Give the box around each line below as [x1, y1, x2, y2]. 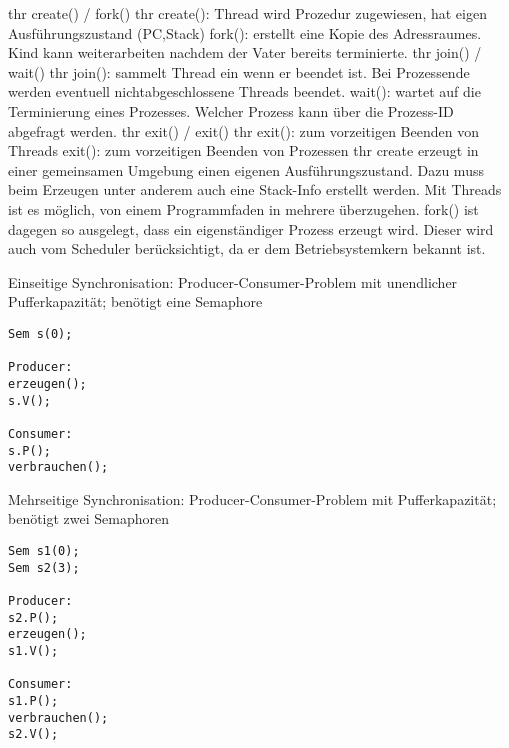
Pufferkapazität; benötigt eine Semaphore [8, 291, 263, 312]
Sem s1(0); [8, 544, 80, 558]
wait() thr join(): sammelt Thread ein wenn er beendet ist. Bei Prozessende [8, 61, 470, 82]
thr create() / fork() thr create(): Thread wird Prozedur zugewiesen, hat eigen [8, 3, 487, 23]
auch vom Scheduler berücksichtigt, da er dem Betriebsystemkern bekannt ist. [8, 238, 486, 259]
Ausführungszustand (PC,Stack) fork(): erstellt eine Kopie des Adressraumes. [8, 22, 482, 43]
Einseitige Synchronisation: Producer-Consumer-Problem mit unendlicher [8, 271, 458, 292]
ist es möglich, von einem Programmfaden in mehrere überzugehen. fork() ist [8, 198, 479, 219]
